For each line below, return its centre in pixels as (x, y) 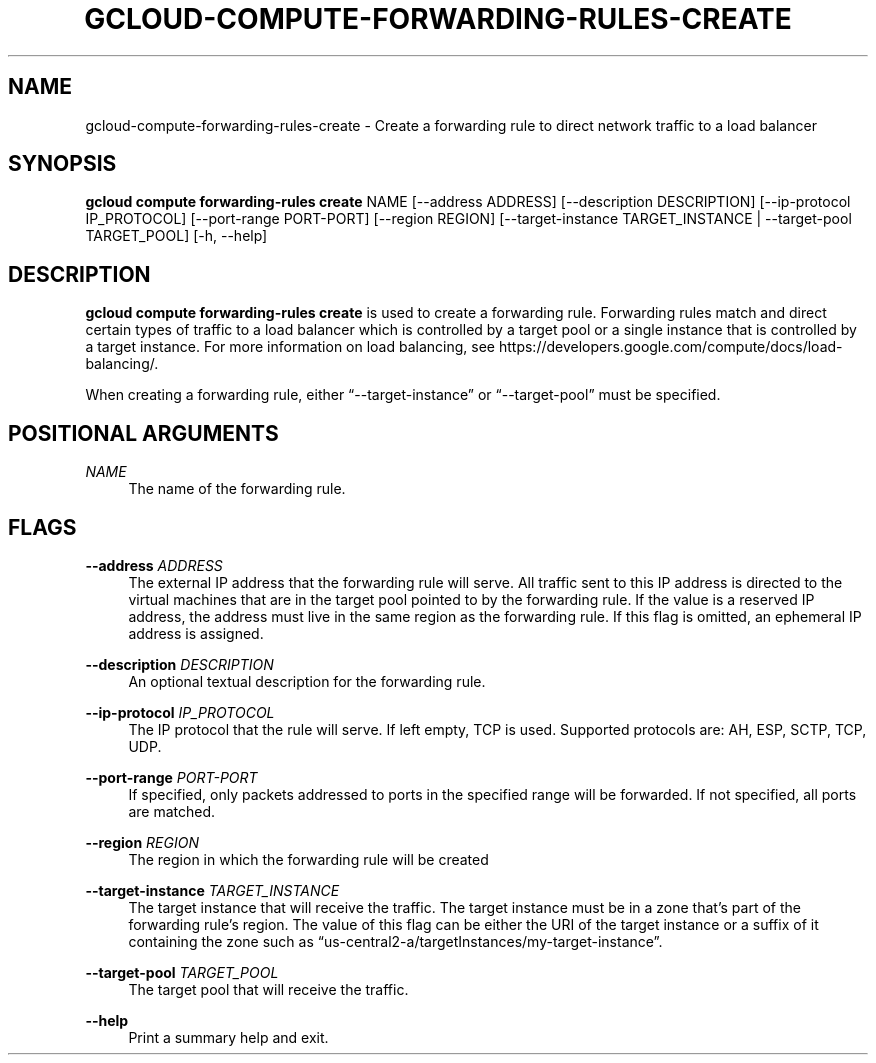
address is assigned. (196, 633)
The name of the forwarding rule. (237, 489)
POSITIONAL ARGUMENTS (143, 433)
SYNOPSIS (62, 164)
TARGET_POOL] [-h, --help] (176, 236)
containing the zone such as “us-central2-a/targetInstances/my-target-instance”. (395, 941)
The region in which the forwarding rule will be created (308, 859)
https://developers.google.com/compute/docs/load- (670, 347)
